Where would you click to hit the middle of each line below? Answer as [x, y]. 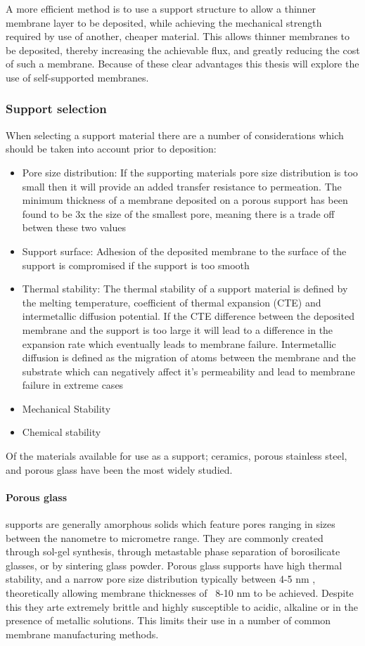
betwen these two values [74, 227]
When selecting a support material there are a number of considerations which [175, 135]
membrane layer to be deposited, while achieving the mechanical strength [164, 22]
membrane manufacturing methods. [82, 634]
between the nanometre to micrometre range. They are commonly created [165, 537]
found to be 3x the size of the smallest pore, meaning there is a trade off [178, 213]
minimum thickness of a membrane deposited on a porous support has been [185, 200]
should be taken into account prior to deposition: [111, 149]
